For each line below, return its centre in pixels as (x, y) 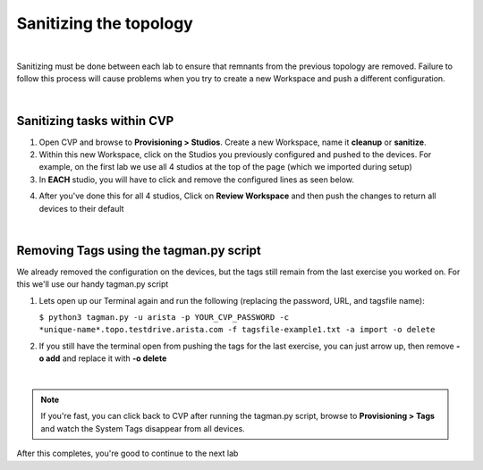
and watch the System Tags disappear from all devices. (143, 428)
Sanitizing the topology (105, 23)
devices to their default (81, 208)
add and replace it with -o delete (106, 358)
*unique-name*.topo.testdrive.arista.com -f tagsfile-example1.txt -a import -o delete (237, 330)
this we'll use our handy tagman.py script (93, 284)
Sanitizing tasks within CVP (95, 121)
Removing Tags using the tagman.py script (139, 250)
